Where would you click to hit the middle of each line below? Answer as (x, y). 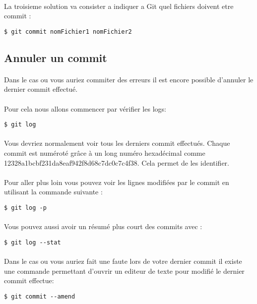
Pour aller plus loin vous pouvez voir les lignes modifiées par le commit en (117, 182)
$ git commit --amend (40, 296)
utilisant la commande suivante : (53, 192)
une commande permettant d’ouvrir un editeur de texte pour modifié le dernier (124, 271)
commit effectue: (29, 280)
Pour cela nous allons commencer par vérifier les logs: (85, 108)
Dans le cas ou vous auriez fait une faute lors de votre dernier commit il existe (123, 261)
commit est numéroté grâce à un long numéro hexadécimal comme (105, 153)
